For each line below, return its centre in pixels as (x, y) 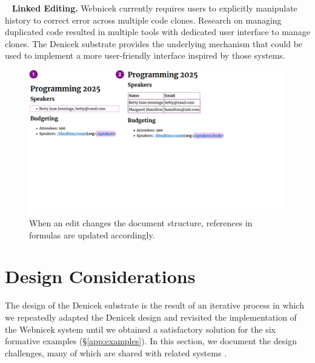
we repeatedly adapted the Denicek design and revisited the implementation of (151, 317)
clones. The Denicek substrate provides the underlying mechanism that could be (154, 43)
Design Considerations (100, 276)
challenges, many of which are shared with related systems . (116, 352)
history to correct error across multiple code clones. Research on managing (143, 20)
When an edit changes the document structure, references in (141, 223)
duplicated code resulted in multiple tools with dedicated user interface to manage (157, 32)
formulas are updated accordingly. (92, 234)
